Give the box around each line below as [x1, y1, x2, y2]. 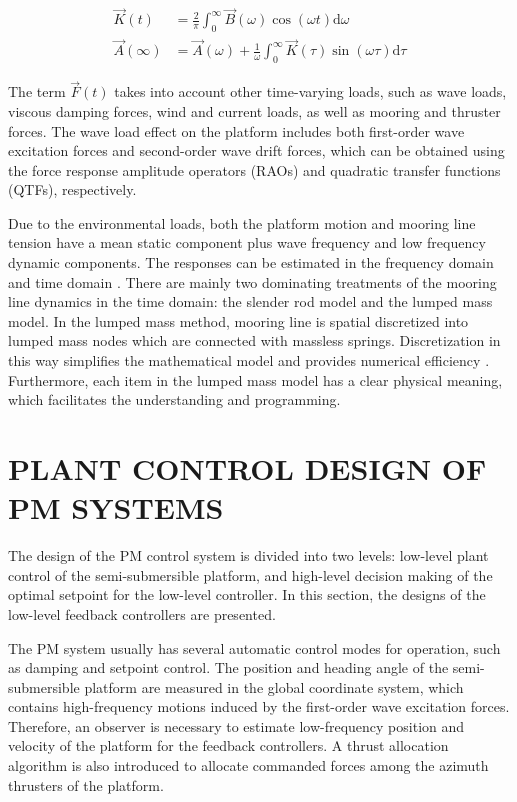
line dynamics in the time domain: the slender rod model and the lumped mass [8, 291, 493, 312]
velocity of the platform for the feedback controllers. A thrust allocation [8, 735, 449, 756]
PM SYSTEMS [8, 487, 224, 528]
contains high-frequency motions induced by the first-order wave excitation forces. [8, 696, 510, 717]
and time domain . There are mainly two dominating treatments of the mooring [8, 271, 497, 292]
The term [8, 81, 66, 102]
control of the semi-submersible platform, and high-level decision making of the [8, 564, 493, 585]
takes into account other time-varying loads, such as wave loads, [114, 81, 507, 102]
